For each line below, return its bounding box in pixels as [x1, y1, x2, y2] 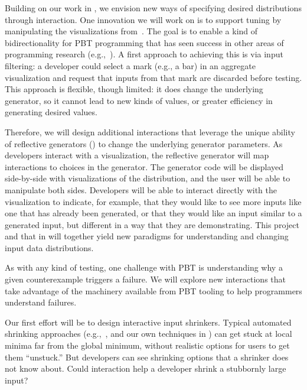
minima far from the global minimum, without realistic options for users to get [5, 339, 290, 352]
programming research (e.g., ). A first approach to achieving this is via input [5, 48, 283, 60]
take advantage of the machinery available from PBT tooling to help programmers [5, 284, 302, 297]
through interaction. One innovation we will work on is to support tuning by [5, 13, 282, 25]
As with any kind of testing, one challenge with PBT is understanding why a [5, 261, 283, 274]
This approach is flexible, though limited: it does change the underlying [5, 83, 263, 95]
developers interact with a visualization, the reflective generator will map [5, 149, 269, 161]
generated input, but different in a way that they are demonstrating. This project [5, 218, 299, 230]
